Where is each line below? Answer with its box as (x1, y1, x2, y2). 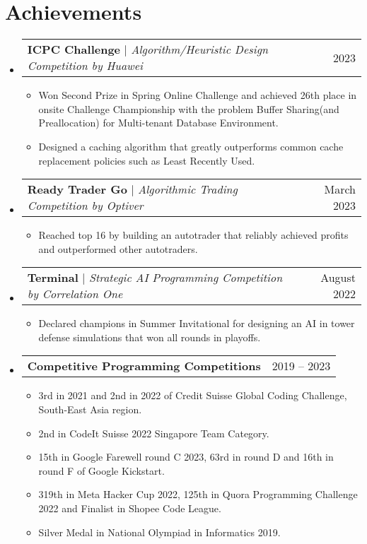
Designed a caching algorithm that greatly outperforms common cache (38, 138, 344, 153)
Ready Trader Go (27, 181, 127, 198)
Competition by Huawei (27, 57, 143, 74)
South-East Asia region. (38, 402, 142, 417)
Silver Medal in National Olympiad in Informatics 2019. (38, 524, 281, 539)
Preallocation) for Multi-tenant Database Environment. (38, 115, 279, 130)
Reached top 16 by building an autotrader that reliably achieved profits (38, 227, 349, 242)
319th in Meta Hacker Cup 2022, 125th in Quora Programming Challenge (38, 487, 358, 502)
